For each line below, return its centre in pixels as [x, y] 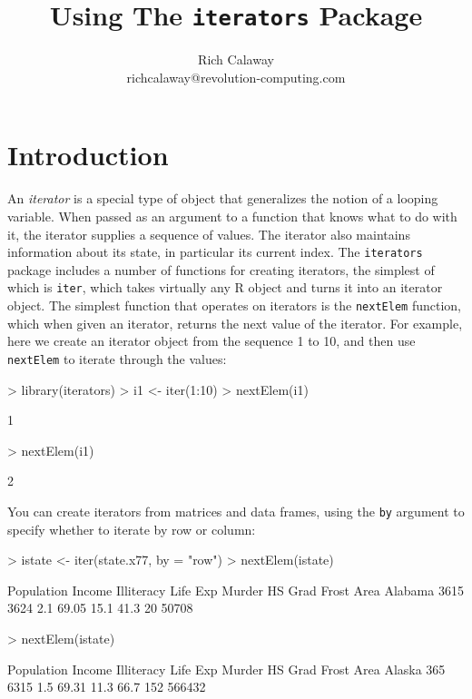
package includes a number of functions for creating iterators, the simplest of [221, 269]
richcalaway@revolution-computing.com [236, 77]
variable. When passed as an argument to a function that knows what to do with [232, 216]
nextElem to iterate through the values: [117, 358]
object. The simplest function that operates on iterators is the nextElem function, [234, 305]
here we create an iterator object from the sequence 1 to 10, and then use [211, 341]
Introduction [88, 155]
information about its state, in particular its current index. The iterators [215, 252]
